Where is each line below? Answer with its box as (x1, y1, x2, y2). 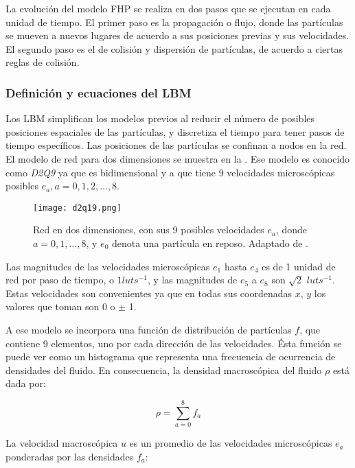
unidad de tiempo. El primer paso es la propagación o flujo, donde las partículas (5, 14, 343, 29)
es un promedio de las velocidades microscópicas (129, 436, 332, 450)
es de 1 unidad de (262, 259, 336, 273)
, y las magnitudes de (147, 272, 238, 287)
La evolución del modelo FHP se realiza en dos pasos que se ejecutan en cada (5, 1, 331, 15)
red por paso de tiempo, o (5, 272, 115, 287)
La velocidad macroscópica (5, 436, 118, 450)
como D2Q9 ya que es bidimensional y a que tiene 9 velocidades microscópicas (5, 165, 335, 179)
